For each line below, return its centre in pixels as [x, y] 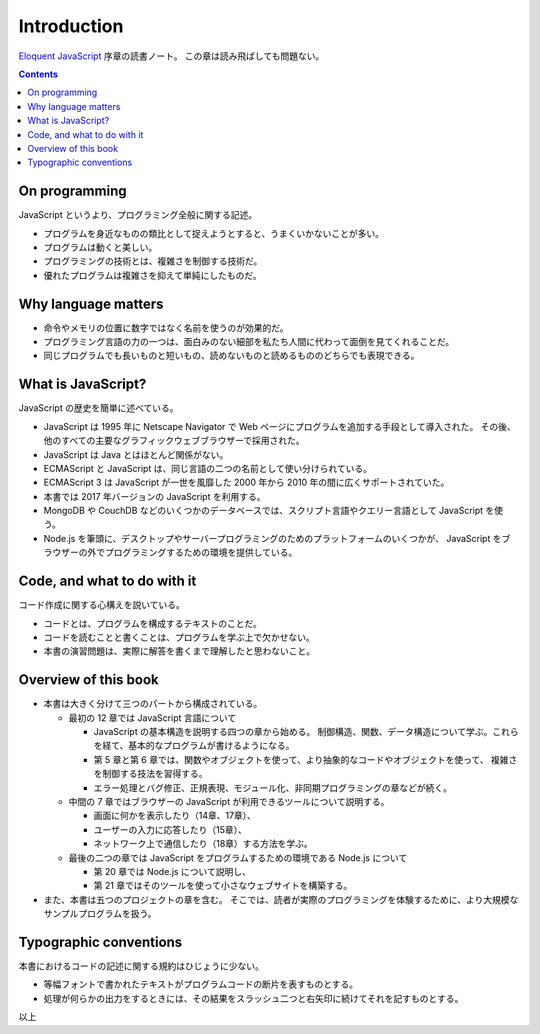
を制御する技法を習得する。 [150, 774]
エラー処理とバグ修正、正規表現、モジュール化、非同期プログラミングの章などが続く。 [273, 787]
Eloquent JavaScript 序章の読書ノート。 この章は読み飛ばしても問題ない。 [171, 56]
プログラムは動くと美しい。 [100, 247]
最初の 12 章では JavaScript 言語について [152, 717]
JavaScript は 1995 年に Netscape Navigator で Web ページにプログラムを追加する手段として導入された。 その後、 [280, 426]
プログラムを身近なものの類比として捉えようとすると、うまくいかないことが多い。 [214, 233]
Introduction [71, 26]
